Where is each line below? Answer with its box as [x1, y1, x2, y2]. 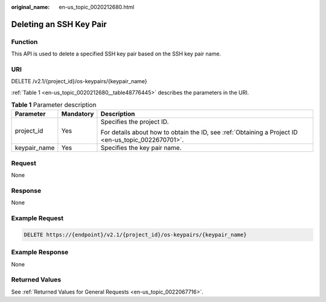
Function [11, 37, 38, 46]
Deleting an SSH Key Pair [11, 19, 107, 30]
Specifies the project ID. [100, 118, 169, 126]
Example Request [11, 214, 63, 222]
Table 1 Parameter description [11, 101, 97, 109]
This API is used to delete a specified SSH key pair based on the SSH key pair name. [11, 50, 222, 57]
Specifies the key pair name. [100, 143, 182, 152]
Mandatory [61, 110, 94, 118]
